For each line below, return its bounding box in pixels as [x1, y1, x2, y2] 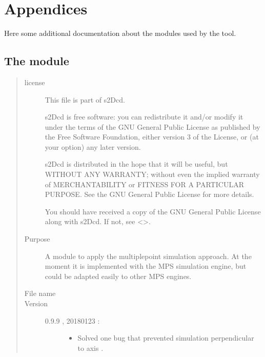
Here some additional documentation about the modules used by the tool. [4, 28, 236, 38]
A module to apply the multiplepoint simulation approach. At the [45, 250, 252, 261]
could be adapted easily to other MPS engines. [45, 270, 192, 281]
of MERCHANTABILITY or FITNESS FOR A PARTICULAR [45, 179, 244, 189]
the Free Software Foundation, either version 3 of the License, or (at [45, 131, 259, 142]
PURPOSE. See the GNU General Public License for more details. [45, 189, 254, 200]
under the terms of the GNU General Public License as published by [45, 121, 260, 132]
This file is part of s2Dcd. [45, 94, 125, 105]
